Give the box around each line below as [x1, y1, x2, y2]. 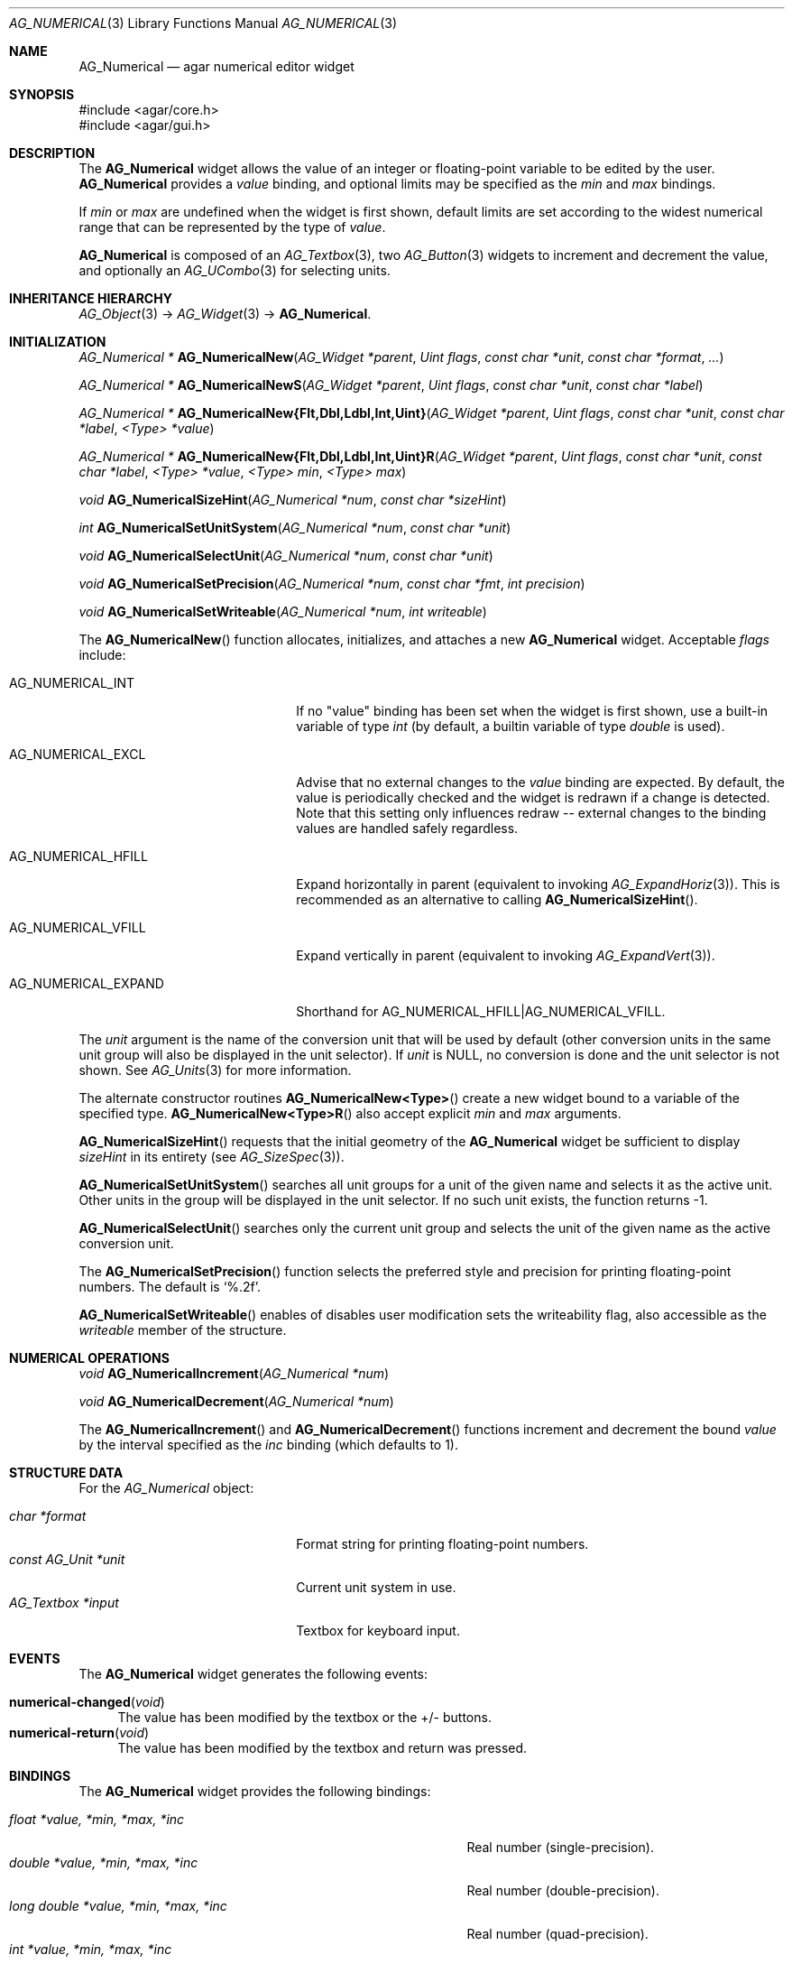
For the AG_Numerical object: [78, 1480, 254, 1496]
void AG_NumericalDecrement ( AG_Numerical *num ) [78, 1394, 394, 1409]
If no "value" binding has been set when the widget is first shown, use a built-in [296, 703, 769, 718]
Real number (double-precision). [466, 1883, 659, 1898]
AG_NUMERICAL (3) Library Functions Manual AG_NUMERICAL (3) [9, 15, 398, 31]
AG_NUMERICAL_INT [9, 675, 135, 690]
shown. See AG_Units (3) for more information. [78, 1062, 352, 1078]
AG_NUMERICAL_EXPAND [9, 976, 164, 991]
